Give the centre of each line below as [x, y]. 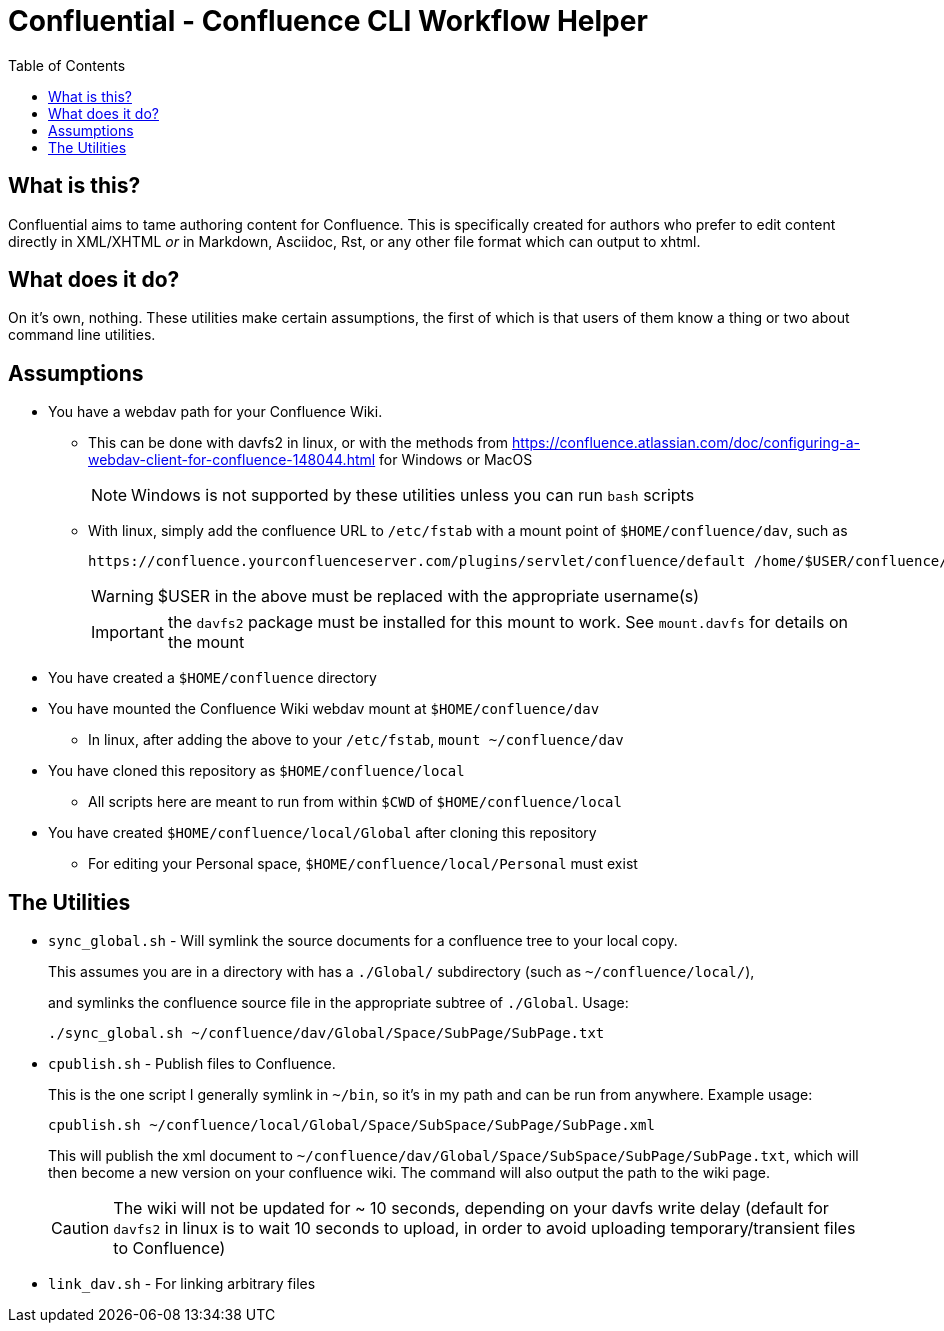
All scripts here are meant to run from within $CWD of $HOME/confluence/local [355, 802]
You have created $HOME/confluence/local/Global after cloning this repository [322, 833]
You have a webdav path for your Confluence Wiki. [215, 412]
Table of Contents [67, 65]
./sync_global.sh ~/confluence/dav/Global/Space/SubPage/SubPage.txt [326, 1033]
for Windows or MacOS [456, 460]
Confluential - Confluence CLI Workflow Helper [328, 21]
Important [127, 632]
